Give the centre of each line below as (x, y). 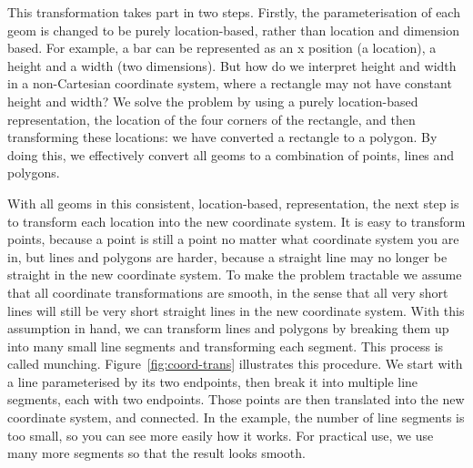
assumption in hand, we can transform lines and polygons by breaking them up (228, 328)
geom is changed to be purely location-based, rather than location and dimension (233, 30)
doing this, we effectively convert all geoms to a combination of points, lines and (231, 154)
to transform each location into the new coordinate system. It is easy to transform (236, 221)
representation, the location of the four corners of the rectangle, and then (211, 119)
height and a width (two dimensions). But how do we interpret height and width (232, 65)
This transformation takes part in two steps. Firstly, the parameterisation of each (234, 12)
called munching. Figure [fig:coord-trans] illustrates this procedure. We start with (235, 364)
